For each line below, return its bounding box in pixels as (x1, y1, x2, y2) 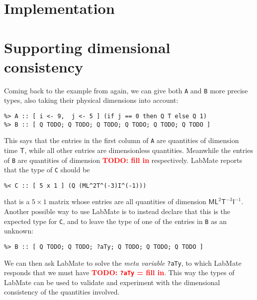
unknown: (4, 225, 34, 236)
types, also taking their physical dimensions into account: (4, 95, 178, 105)
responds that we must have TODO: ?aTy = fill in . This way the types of (4, 267, 235, 278)
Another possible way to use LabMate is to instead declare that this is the (4, 206, 230, 217)
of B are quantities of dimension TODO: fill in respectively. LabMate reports (4, 154, 242, 165)
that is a (4, 196, 30, 207)
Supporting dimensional (4, 37, 171, 57)
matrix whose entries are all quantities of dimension (49, 196, 206, 207)
